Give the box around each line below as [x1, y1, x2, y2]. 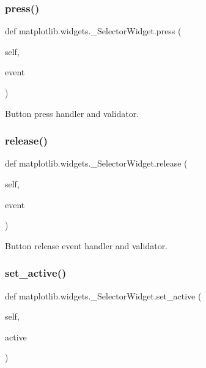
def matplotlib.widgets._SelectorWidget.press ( [5, 24, 182, 37]
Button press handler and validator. [5, 107, 139, 119]
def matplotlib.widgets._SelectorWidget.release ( [5, 157, 188, 170]
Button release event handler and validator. [5, 239, 168, 252]
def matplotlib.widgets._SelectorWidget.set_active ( [5, 289, 202, 302]
